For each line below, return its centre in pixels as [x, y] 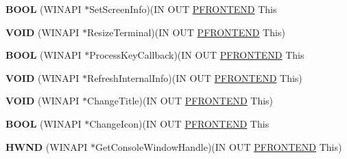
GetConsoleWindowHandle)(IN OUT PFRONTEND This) [219, 146]
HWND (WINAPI [47, 146]
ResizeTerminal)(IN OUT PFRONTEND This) [186, 32]
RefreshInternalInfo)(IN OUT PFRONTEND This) [195, 77]
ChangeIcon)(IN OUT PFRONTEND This [179, 123]
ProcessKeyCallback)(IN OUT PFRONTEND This [197, 55]
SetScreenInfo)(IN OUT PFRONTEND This [183, 9]
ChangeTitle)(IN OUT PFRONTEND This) [180, 101]
